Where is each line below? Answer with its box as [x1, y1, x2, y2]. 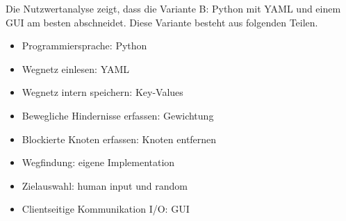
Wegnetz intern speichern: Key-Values [22, 85, 183, 99]
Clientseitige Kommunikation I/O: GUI [22, 202, 190, 216]
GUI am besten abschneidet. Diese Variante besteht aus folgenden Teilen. [6, 15, 318, 29]
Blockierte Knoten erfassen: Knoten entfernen [22, 131, 217, 146]
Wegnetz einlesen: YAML [22, 61, 130, 76]
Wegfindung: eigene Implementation [22, 155, 175, 170]
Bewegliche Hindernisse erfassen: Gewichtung [22, 108, 214, 122]
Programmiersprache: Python [22, 38, 147, 53]
